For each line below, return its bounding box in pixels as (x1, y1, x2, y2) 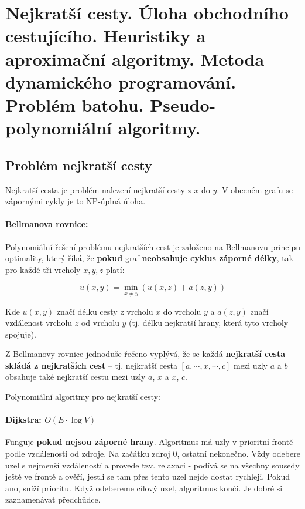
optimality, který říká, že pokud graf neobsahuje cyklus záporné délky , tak (5, 252, 294, 264)
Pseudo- (150, 92, 216, 116)
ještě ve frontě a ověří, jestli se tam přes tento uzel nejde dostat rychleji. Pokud (5, 470, 290, 483)
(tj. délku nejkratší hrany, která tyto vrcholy (129, 316, 289, 329)
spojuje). (5, 328, 36, 340)
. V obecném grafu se (217, 183, 293, 195)
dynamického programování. (5, 69, 237, 93)
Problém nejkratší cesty (5, 156, 152, 174)
